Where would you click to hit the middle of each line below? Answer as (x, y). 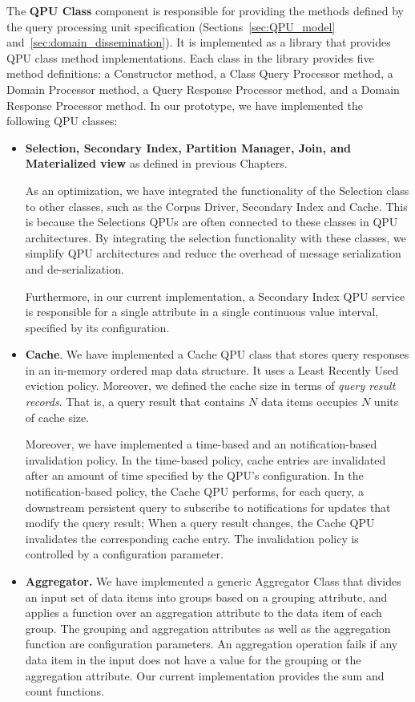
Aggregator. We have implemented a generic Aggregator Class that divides (213, 581)
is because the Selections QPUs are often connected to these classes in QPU (212, 222)
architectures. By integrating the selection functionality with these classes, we (216, 237)
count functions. (64, 691)
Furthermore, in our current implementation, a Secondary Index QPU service (215, 296)
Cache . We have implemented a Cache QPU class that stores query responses (217, 354)
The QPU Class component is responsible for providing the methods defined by (205, 10)
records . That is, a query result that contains (135, 402)
